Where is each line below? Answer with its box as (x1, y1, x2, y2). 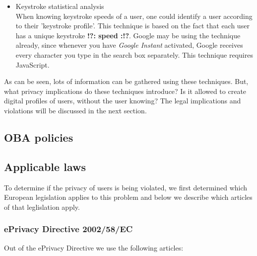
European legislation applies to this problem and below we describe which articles (4, 192, 253, 202)
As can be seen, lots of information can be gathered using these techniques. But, (4, 76, 249, 86)
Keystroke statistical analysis (15, 1, 104, 11)
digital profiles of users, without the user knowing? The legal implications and (4, 95, 241, 106)
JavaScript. (15, 59, 50, 70)
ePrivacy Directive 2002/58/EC (4, 223, 133, 235)
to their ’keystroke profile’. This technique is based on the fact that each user (15, 20, 250, 31)
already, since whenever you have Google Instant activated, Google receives (15, 40, 243, 50)
